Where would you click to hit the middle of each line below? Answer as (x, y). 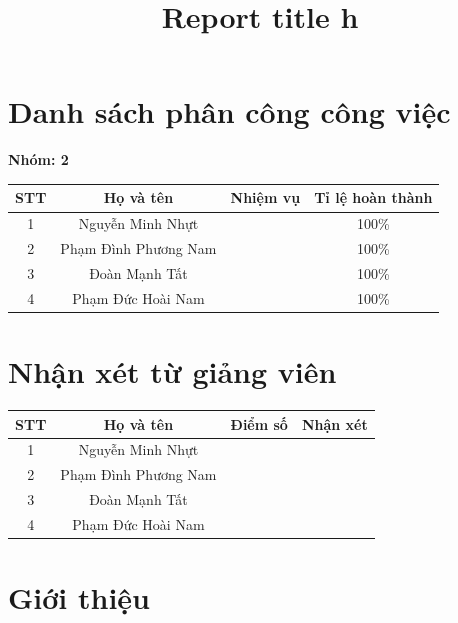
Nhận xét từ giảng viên (172, 371)
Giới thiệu (79, 597)
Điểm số (259, 423)
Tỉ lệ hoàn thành (373, 197)
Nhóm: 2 (38, 159)
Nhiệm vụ (265, 197)
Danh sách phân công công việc (229, 111)
